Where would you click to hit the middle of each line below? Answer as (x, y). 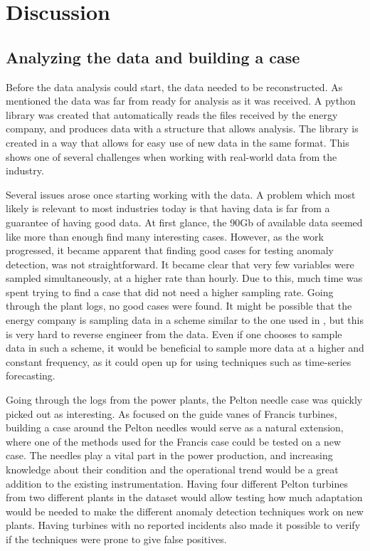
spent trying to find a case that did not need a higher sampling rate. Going (170, 292)
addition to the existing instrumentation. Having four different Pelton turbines (177, 483)
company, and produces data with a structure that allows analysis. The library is (182, 128)
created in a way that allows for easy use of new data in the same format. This (178, 142)
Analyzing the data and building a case (153, 57)
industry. (25, 170)
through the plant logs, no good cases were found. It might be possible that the (179, 306)
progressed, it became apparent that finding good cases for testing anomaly (170, 250)
